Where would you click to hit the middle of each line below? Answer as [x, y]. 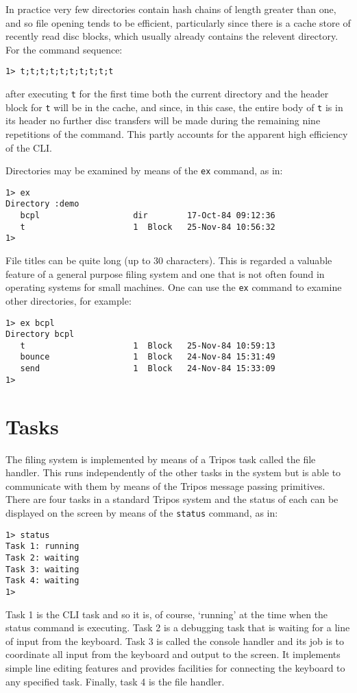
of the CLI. [29, 147]
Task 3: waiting [42, 569]
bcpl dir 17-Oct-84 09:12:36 [148, 216]
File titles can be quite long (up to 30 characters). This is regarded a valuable [169, 260]
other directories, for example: [69, 300]
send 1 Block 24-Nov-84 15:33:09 [148, 369]
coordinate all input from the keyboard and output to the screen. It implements [173, 654]
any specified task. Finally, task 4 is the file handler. [115, 681]
